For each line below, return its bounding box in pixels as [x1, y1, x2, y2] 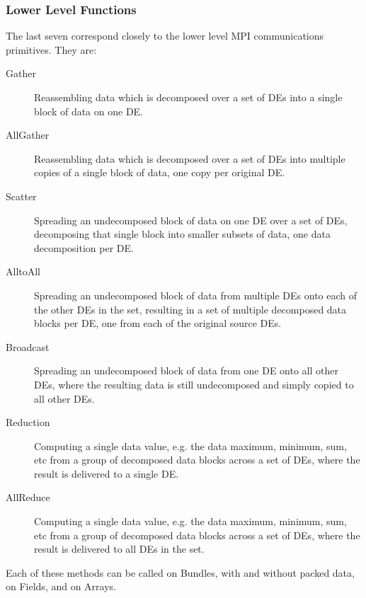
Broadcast [6, 339, 50, 354]
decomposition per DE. [34, 240, 134, 255]
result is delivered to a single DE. [34, 466, 179, 481]
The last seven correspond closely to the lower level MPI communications [6, 28, 324, 43]
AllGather [6, 127, 50, 142]
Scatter [6, 188, 37, 203]
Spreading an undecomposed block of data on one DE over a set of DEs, [34, 212, 348, 227]
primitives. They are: [6, 42, 97, 57]
